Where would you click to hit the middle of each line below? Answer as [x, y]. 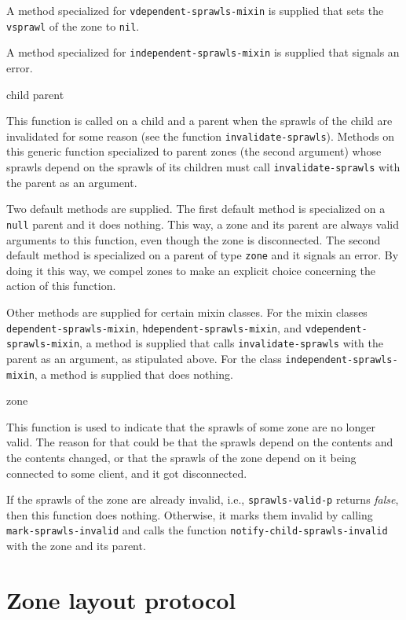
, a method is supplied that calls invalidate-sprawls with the [231, 343]
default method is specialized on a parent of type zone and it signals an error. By [203, 255]
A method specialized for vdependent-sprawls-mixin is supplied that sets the [195, 10]
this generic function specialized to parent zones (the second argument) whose [194, 151]
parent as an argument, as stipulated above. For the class [144, 358]
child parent [35, 94]
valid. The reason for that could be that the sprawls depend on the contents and [200, 442]
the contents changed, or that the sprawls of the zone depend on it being [181, 457]
